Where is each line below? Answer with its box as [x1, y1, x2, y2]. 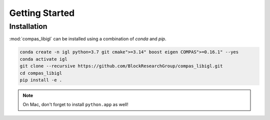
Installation [9, 22, 47, 31]
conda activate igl [19, 56, 67, 62]
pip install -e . [19, 77, 62, 83]
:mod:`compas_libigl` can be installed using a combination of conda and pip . [9, 36, 166, 42]
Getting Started [9, 7, 75, 18]
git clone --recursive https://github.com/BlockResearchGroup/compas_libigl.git [19, 63, 223, 69]
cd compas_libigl [19, 70, 62, 76]
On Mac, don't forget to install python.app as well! [22, 102, 128, 108]
